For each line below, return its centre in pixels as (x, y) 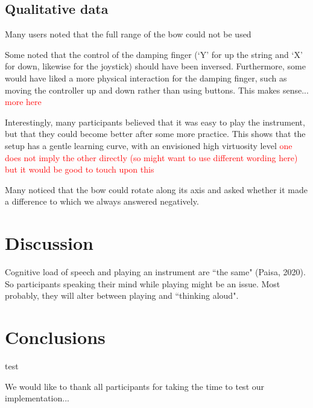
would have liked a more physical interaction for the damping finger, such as (146, 78)
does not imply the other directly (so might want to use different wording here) (151, 157)
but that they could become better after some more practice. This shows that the (155, 134)
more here (23, 102)
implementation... (37, 398)
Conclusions (55, 337)
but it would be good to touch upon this (80, 169)
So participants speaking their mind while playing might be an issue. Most (143, 283)
